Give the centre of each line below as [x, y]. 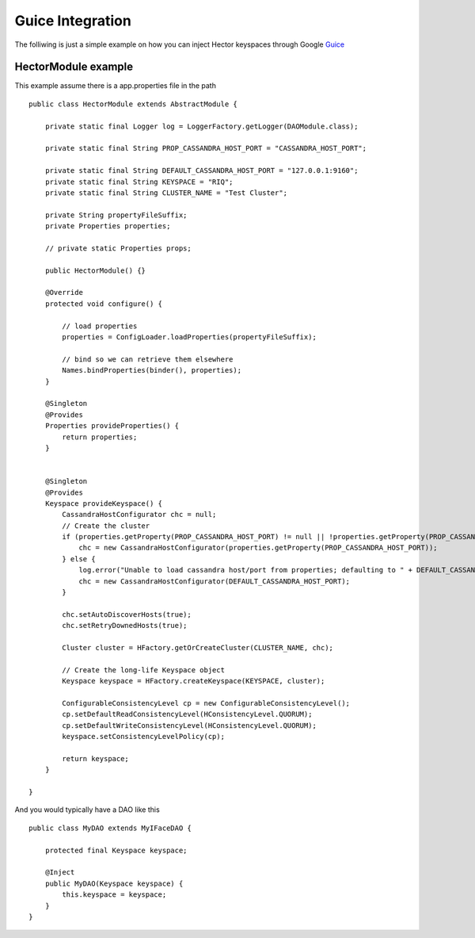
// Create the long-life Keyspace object [144, 670]
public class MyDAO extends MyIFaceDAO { [110, 828]
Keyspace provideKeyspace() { [103, 503]
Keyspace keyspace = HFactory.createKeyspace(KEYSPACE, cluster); [194, 681]
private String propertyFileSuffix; [116, 215]
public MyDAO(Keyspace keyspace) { [114, 883]
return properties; [100, 437]
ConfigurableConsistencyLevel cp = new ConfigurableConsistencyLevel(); [206, 703]
